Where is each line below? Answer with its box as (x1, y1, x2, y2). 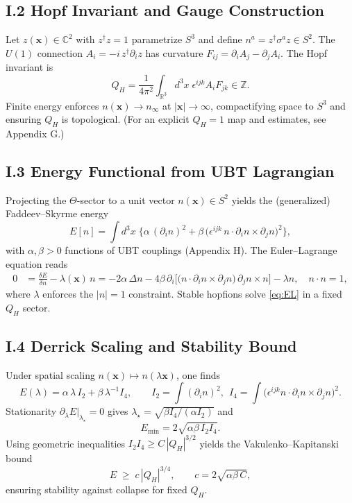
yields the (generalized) (231, 192, 330, 207)
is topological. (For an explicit (61, 112, 190, 126)
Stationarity (6, 404, 57, 418)
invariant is (6, 60, 53, 74)
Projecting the (6, 192, 67, 207)
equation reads (6, 256, 68, 271)
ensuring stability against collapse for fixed (6, 482, 187, 497)
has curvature (145, 45, 203, 60)
